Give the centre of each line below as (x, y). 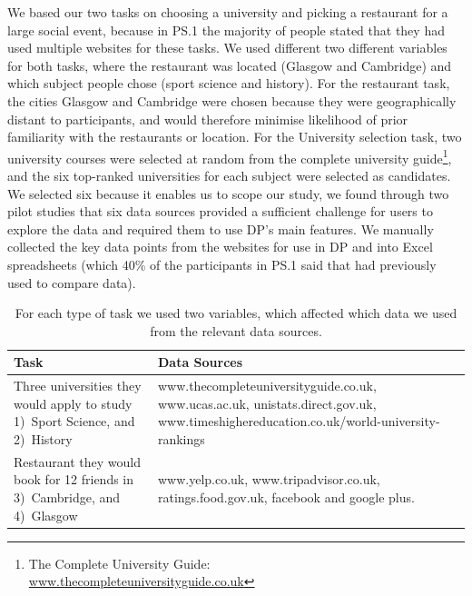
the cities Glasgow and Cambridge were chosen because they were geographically (232, 100)
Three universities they (78, 386)
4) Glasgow (46, 515)
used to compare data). (72, 282)
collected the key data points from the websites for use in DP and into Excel (220, 247)
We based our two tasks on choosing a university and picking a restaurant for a (228, 12)
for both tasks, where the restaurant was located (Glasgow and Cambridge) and (230, 65)
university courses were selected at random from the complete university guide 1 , (230, 156)
